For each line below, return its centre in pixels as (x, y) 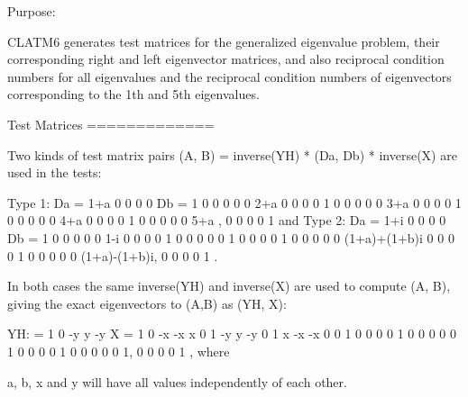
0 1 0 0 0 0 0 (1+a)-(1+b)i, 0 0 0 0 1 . (113, 255)
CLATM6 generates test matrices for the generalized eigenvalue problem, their (224, 41)
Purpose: (32, 11)
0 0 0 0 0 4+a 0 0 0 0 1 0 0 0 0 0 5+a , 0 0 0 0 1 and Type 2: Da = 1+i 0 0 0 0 (227, 220)
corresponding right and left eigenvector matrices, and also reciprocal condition (226, 59)
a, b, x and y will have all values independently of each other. (177, 381)
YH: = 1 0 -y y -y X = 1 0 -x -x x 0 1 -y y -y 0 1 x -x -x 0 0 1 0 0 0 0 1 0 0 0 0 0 (232, 334)
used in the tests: (55, 172)
